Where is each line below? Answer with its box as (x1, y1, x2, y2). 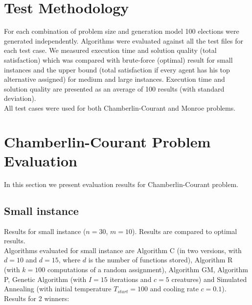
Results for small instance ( (4, 226, 86, 236)
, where (58, 255, 81, 265)
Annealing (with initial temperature (4, 283, 112, 294)
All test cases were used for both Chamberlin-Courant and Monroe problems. (4, 102, 236, 113)
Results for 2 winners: (4, 293, 69, 303)
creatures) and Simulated (171, 274, 247, 284)
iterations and (110, 274, 152, 284)
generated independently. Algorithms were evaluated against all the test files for (4, 35, 243, 46)
